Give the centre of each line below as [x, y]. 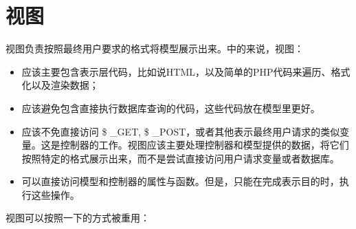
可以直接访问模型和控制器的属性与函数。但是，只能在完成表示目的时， [180, 181]
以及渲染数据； [65, 85]
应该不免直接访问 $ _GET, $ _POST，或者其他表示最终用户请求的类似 [181, 131]
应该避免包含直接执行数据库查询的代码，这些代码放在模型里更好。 [171, 108]
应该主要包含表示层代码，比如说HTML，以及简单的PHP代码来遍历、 [176, 71]
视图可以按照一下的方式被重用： [78, 218]
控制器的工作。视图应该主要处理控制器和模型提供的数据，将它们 [204, 145]
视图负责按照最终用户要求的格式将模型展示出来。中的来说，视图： [155, 48]
